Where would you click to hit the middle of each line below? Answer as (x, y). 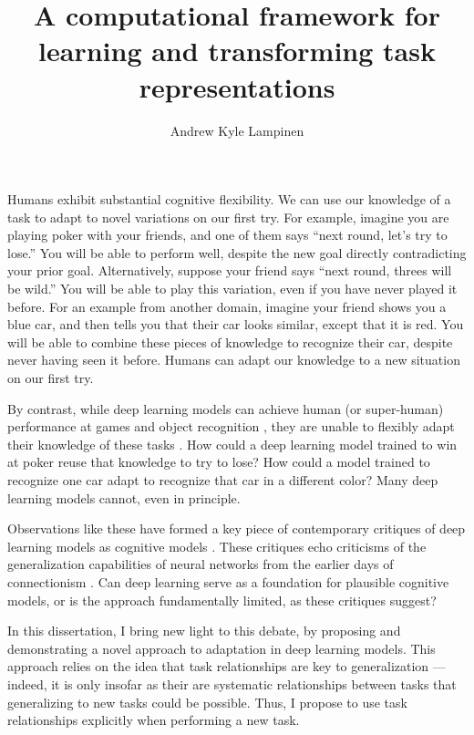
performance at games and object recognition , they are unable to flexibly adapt (231, 426)
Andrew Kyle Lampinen (237, 130)
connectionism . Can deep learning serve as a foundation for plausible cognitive (228, 581)
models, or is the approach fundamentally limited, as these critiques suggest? (222, 600)
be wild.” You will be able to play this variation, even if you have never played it (232, 289)
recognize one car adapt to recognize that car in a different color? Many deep (223, 480)
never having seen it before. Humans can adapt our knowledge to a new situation (234, 360)
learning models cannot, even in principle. (124, 497)
